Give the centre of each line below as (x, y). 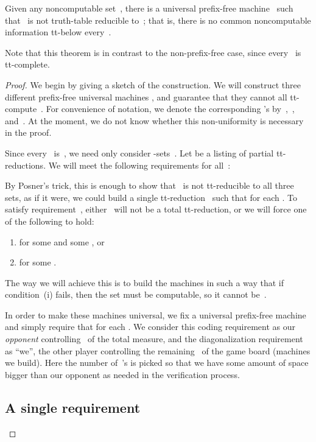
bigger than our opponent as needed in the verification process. (122, 374)
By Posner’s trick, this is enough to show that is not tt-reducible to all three (149, 185)
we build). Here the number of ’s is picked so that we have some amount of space (157, 363)
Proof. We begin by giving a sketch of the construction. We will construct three (153, 84)
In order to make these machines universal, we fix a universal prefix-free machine (156, 314)
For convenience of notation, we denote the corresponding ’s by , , (170, 109)
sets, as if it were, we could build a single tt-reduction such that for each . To (151, 197)
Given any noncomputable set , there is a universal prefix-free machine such (149, 8)
